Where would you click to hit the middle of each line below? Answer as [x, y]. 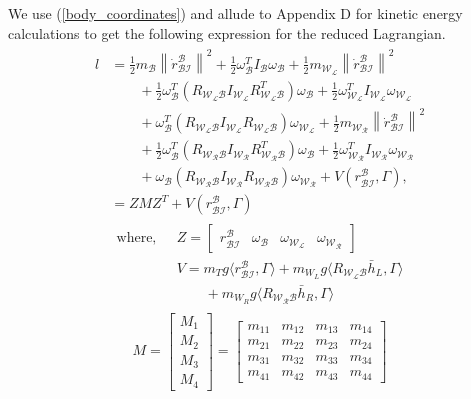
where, [136, 238]
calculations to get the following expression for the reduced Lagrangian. [227, 32]
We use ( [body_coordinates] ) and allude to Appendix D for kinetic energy [235, 13]
